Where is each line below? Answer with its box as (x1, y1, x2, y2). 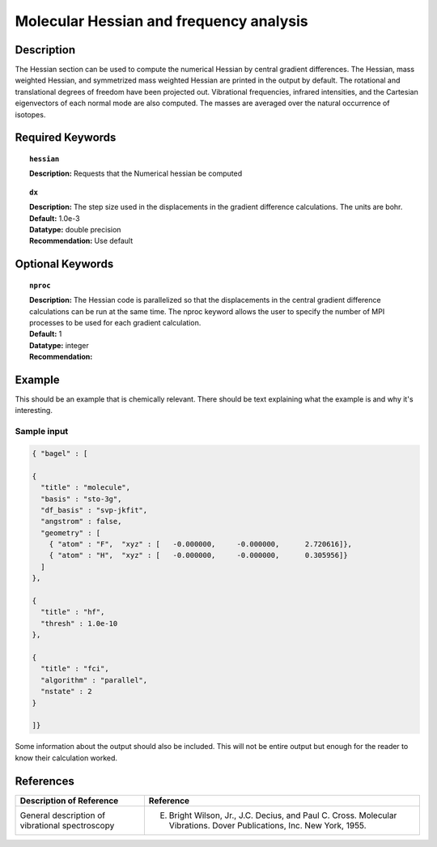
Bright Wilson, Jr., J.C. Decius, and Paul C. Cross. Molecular (168, 810, 397, 821)
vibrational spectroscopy (19, 819, 115, 831)
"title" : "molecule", (40, 483, 131, 492)
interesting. (15, 406, 53, 415)
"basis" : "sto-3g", (40, 494, 122, 504)
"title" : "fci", (40, 664, 109, 674)
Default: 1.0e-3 (29, 213, 80, 223)
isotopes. (15, 109, 46, 119)
